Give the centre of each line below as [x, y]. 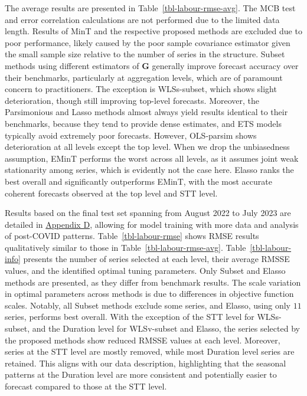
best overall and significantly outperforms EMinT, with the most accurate [138, 181]
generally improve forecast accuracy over [225, 65]
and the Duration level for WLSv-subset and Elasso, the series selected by [166, 328]
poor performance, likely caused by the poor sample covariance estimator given [148, 42]
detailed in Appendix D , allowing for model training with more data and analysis [152, 224]
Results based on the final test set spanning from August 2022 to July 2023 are [148, 213]
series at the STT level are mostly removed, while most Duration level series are [150, 351]
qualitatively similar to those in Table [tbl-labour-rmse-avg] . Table [125, 247]
